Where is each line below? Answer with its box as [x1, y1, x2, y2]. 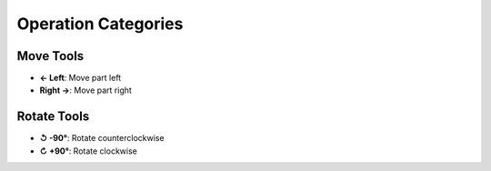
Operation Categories [16, 14, 184, 34]
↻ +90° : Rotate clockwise [39, 146, 138, 156]
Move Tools [16, 48, 85, 64]
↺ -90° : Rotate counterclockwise [39, 133, 165, 144]
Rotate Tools [16, 109, 90, 125]
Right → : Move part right [39, 85, 132, 96]
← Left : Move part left [39, 73, 122, 84]
